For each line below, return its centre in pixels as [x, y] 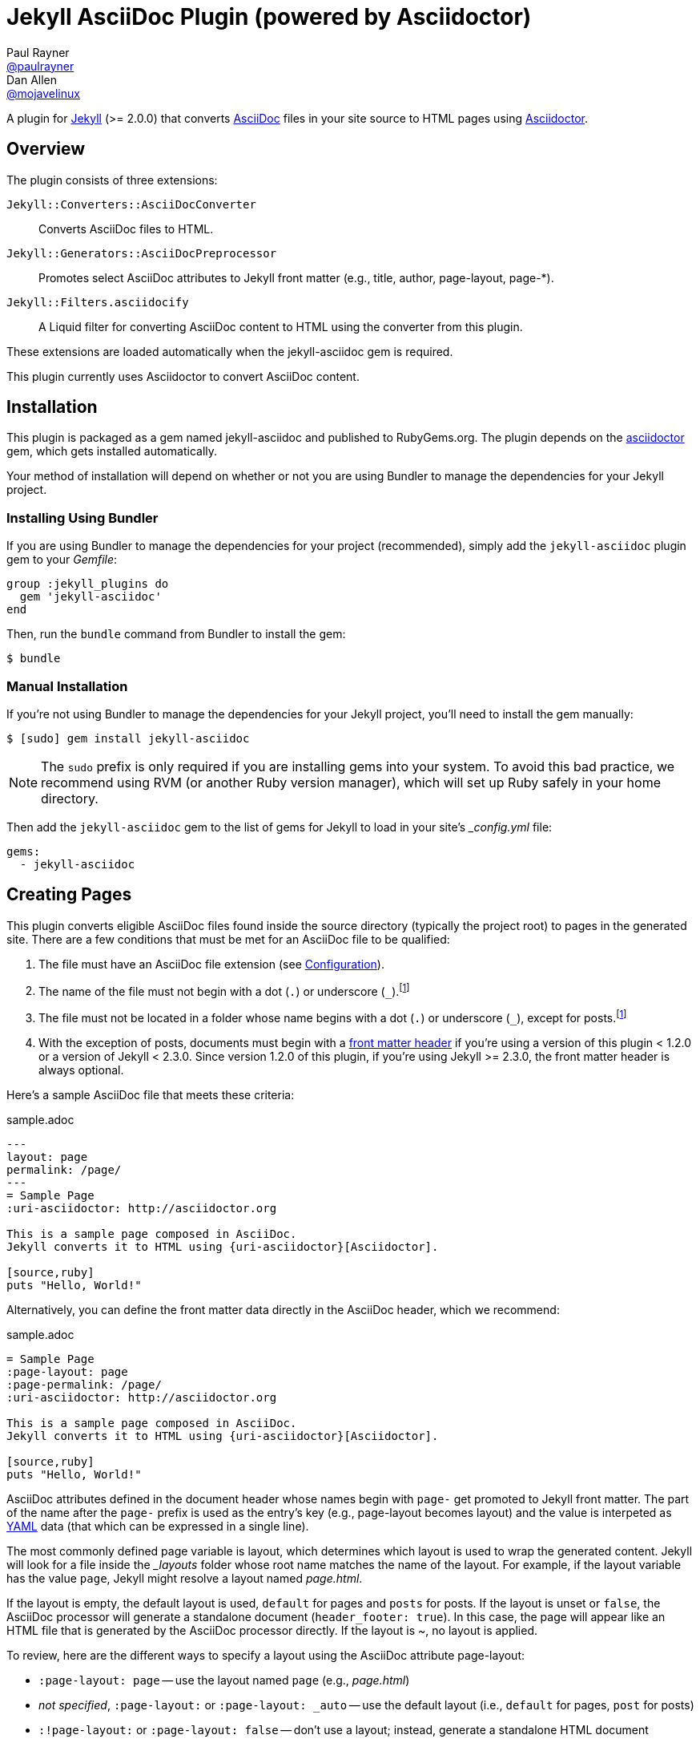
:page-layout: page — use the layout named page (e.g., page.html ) [224, 1680]
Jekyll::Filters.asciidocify [98, 302]
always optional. [81, 1070]
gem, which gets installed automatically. [112, 451]
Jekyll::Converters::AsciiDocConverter [131, 204]
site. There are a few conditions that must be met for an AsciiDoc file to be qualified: [228, 939]
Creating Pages [69, 895]
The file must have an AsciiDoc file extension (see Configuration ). [211, 964]
